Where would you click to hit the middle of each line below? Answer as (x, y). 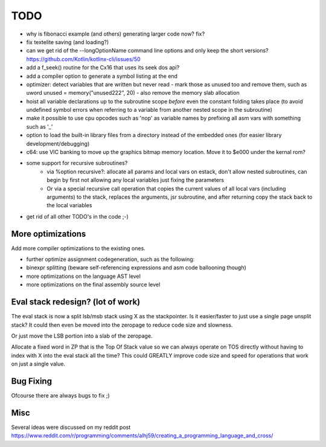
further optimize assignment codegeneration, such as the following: (110, 259)
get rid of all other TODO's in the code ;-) (78, 216)
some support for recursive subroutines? (77, 163)
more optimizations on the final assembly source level (93, 285)
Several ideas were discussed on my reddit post (71, 427)
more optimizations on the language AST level (84, 276)
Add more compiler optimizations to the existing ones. (78, 248)
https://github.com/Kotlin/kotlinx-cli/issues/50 (84, 59)
